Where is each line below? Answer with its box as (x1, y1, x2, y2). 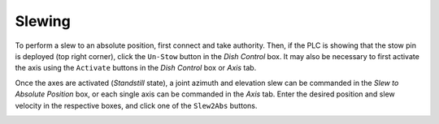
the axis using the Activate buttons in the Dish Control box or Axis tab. (15, 63, 257, 73)
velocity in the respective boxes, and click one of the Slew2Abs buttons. (15, 100, 258, 110)
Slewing (15, 12, 71, 30)
